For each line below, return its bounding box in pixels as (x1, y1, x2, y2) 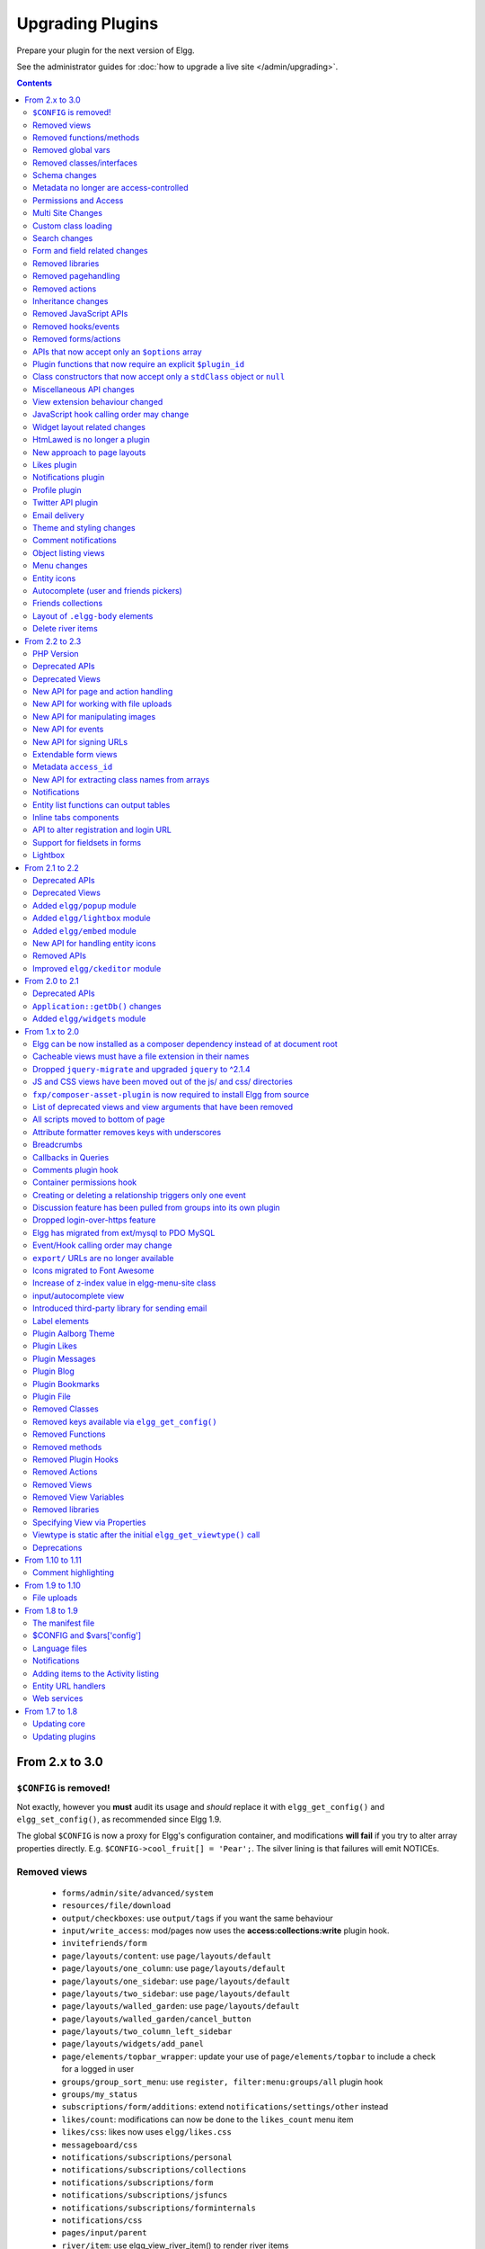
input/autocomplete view (32, 1290, 125, 1301)
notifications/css (61, 2215, 143, 2226)
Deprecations (32, 1542, 83, 1553)
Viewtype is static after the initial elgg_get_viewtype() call (32, 1529, 260, 1540)
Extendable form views (32, 749, 118, 760)
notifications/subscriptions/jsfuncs (61, 2191, 228, 2200)
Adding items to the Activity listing (32, 1668, 159, 1679)
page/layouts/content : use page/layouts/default (61, 1950, 271, 1961)
